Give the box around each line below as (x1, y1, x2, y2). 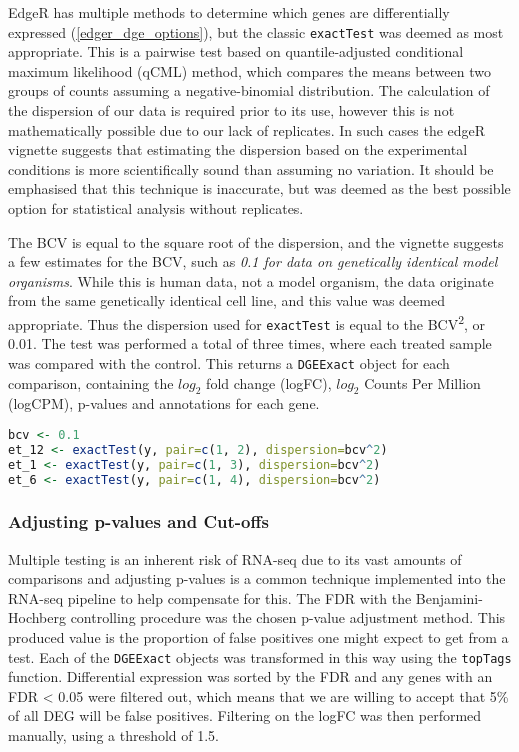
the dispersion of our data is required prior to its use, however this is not (8, 100, 455, 121)
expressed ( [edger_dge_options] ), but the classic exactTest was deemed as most (8, 21, 504, 42)
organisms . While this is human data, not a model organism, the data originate (8, 270, 494, 291)
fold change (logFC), (206, 372, 332, 393)
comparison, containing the (8, 372, 174, 393)
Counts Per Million (364, 372, 481, 393)
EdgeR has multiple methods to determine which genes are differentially (8, 2, 450, 22)
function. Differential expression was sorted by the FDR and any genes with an (8, 666, 493, 687)
